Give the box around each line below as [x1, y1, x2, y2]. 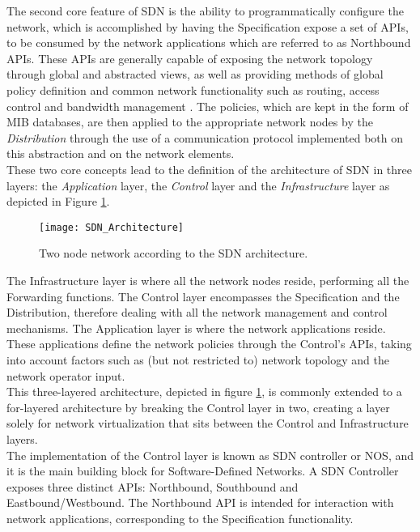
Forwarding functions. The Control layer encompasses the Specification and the [6, 287, 400, 304]
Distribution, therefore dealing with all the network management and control [6, 304, 388, 321]
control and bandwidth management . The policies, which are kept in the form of [6, 97, 409, 114]
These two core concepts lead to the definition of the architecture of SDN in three [6, 160, 412, 177]
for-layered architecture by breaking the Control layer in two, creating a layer [6, 398, 390, 415]
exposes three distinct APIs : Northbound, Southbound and [6, 478, 299, 495]
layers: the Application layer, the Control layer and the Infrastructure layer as [6, 177, 390, 194]
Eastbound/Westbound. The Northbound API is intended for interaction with [6, 494, 394, 511]
